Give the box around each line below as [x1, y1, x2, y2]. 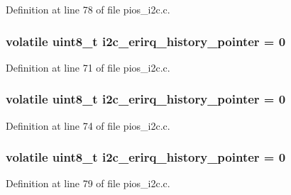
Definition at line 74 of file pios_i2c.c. [6, 118, 170, 133]
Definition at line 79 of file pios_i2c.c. [6, 176, 170, 191]
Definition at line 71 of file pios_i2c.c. [6, 60, 170, 74]
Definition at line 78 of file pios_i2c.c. [6, 2, 170, 16]
